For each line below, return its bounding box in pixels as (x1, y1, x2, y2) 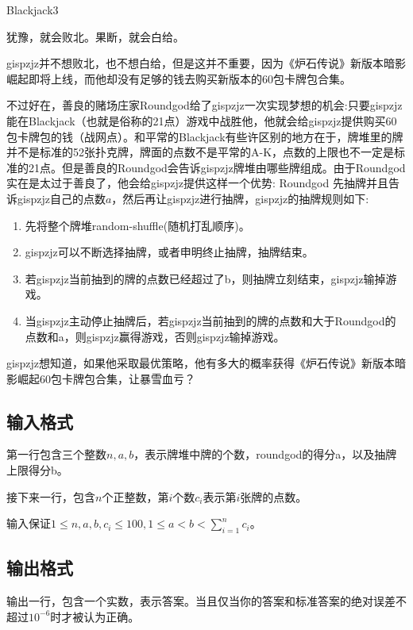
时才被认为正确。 (50, 608, 140, 624)
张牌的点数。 (240, 488, 307, 505)
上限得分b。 (6, 462, 68, 478)
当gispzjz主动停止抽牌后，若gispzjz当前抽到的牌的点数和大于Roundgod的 (25, 312, 396, 328)
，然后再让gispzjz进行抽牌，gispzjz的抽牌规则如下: (111, 190, 369, 206)
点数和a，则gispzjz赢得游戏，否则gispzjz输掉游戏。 (25, 328, 285, 344)
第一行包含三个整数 (6, 446, 106, 463)
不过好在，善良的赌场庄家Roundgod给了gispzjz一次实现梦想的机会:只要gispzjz (6, 97, 403, 113)
